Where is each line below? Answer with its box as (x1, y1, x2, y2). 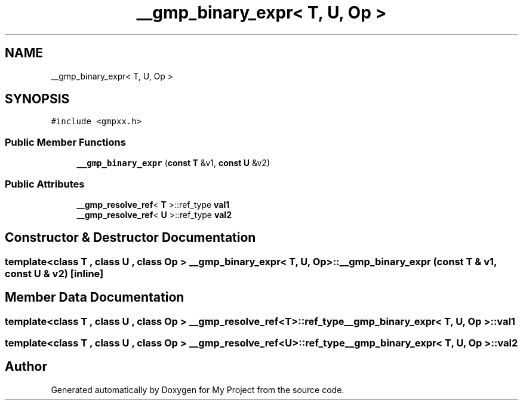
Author (5, 359, 47, 375)
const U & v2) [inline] (5, 267, 104, 280)
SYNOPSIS (5, 91, 70, 107)
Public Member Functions (5, 136, 126, 148)
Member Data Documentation (5, 290, 184, 305)
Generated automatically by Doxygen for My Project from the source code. (51, 384, 344, 395)
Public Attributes (5, 177, 85, 190)
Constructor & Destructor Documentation (5, 230, 256, 246)
